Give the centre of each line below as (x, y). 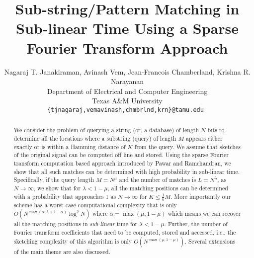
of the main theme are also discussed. (62, 251)
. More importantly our (201, 196)
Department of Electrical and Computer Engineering (127, 91)
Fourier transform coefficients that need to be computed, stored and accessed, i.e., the (125, 232)
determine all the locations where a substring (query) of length (95, 138)
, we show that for (57, 188)
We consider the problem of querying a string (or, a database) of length (106, 130)
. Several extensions (210, 241)
